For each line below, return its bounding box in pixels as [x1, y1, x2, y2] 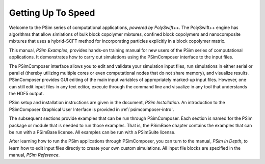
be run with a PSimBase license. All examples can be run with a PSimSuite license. [9, 129, 176, 135]
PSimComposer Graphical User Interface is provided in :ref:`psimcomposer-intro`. [9, 106, 174, 112]
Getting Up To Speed [9, 7, 95, 18]
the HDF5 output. [9, 91, 44, 97]
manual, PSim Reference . [9, 152, 60, 158]
